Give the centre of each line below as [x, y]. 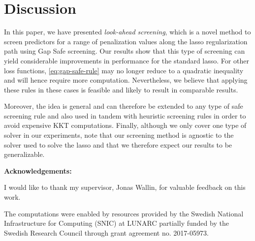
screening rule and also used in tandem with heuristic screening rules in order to [125, 115]
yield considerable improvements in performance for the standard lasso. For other [127, 60]
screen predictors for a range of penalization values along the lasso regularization [126, 41]
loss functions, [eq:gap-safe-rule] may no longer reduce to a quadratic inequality [124, 70]
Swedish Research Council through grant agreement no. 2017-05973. [106, 232]
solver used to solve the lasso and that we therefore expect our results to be [118, 144]
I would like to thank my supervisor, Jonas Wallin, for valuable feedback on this [125, 187]
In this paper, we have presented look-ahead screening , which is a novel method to [127, 32]
